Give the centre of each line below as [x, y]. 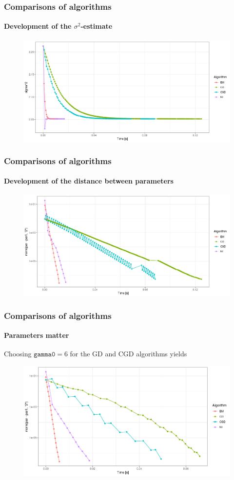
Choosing [18, 354]
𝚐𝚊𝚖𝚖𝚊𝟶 [45, 355]
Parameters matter [37, 335]
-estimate [97, 26]
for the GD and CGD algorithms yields [128, 354]
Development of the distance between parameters [89, 180]
